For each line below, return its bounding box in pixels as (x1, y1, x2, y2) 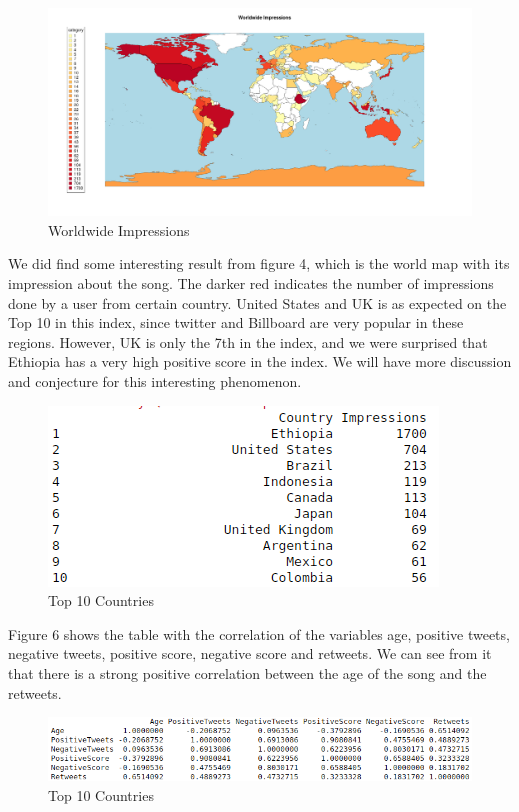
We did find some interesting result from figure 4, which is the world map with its (8, 253, 510, 274)
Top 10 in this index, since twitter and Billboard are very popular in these (8, 312, 464, 333)
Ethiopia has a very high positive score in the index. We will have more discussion (8, 351, 512, 372)
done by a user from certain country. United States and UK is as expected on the (8, 292, 507, 313)
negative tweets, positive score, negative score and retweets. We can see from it (8, 643, 492, 664)
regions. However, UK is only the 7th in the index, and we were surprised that (8, 331, 488, 352)
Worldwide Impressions (48, 219, 190, 240)
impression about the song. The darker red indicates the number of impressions (8, 273, 494, 294)
